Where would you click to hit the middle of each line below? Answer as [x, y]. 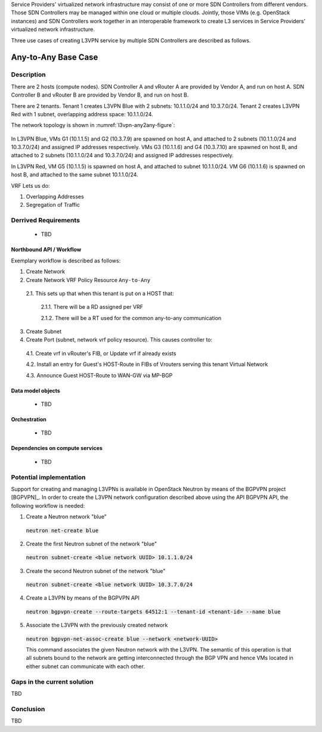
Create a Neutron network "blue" [66, 517]
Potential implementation [48, 477]
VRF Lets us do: [30, 185]
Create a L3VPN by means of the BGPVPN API [83, 598]
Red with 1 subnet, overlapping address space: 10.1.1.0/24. [82, 114]
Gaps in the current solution [52, 681]
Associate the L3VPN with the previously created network [97, 625]
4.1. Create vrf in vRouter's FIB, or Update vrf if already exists [101, 353]
